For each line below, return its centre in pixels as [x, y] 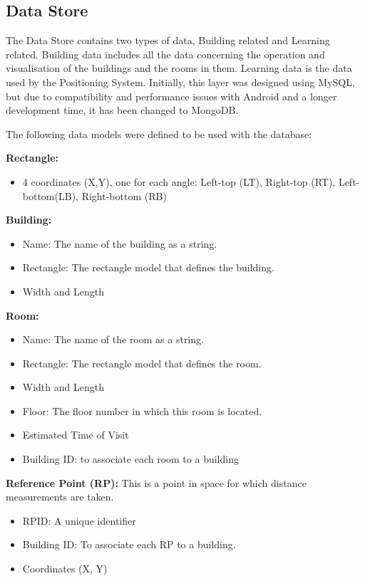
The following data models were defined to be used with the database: [159, 134]
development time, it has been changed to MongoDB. [122, 110]
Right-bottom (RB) [124, 195]
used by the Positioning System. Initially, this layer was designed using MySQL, [180, 82]
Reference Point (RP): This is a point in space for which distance [156, 482]
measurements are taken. [60, 497]
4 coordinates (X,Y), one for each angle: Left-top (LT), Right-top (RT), [179, 181]
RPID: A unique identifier [79, 520]
